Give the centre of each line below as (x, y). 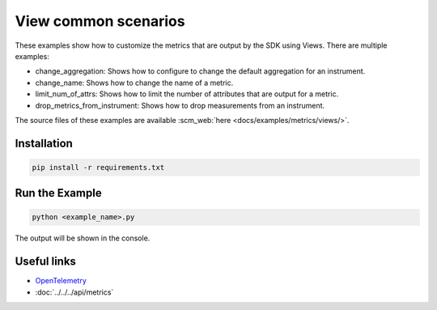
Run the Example (58, 193)
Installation (44, 143)
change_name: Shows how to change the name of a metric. (134, 83)
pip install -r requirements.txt (98, 167)
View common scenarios (100, 21)
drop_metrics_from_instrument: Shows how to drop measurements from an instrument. (180, 105)
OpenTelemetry (61, 281)
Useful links (46, 262)
